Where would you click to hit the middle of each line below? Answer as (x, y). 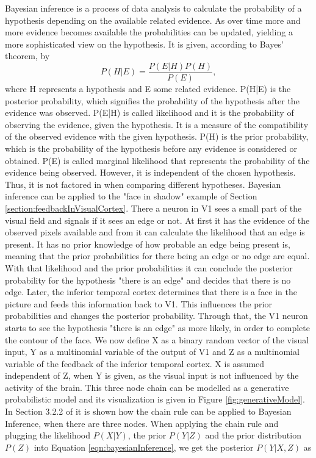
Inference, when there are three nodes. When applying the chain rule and (142, 423)
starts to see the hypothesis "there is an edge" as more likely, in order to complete (157, 327)
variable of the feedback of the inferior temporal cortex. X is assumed (135, 363)
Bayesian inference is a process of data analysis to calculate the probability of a (153, 8)
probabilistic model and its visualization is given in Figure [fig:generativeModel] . (155, 399)
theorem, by (27, 56)
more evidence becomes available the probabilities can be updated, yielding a (149, 32)
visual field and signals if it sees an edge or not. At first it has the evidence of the (157, 220)
